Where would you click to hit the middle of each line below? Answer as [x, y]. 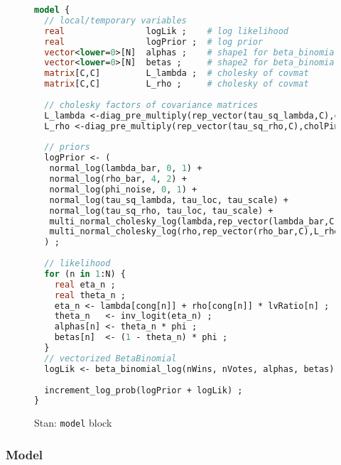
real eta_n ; [85, 284]
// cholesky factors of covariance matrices [151, 105]
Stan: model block [73, 423]
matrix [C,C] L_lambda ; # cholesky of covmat [177, 73]
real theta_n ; [90, 295]
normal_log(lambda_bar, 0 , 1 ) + [126, 169]
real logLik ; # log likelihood [166, 31]
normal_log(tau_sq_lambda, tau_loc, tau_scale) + [169, 200]
